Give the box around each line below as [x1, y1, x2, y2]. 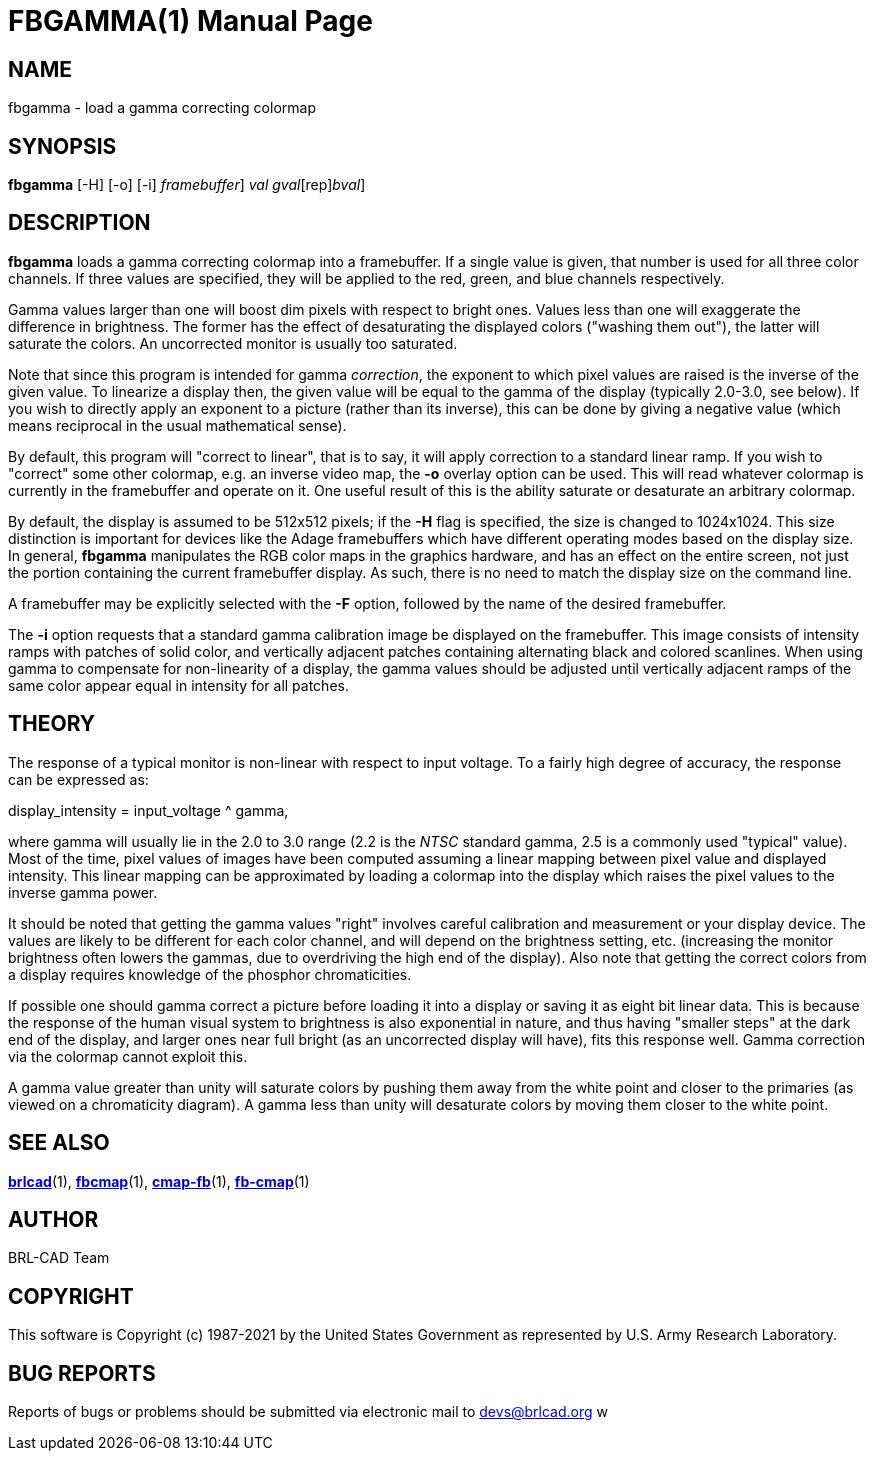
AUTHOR [8, 1206, 99, 1232]
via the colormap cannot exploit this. [8, 1047, 248, 1065]
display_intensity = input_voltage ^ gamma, [8, 801, 289, 819]
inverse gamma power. [8, 883, 158, 901]
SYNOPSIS [8, 133, 117, 159]
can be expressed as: [8, 770, 149, 788]
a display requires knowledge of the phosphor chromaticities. [8, 965, 412, 983]
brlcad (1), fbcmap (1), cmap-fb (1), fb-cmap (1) [8, 1172, 310, 1190]
